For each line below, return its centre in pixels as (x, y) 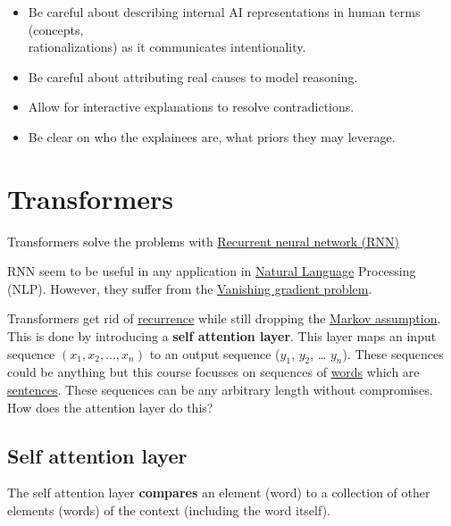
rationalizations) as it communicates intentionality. (167, 47)
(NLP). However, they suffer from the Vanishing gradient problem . (190, 288)
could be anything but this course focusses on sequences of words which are (213, 372)
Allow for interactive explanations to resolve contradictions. (191, 107)
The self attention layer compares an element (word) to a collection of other (219, 493)
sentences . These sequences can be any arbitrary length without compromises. (220, 390)
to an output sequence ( (215, 353)
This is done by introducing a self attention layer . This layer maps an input (222, 336)
